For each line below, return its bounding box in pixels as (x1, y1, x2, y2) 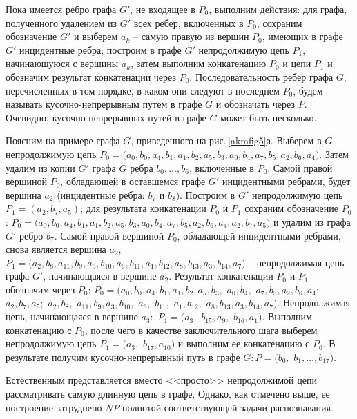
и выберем (73, 29, 118, 43)
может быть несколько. (220, 110, 317, 124)
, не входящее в (130, 2, 195, 16)
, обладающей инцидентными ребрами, (177, 228, 341, 242)
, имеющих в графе (262, 29, 343, 43)
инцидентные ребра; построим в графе (19, 42, 182, 57)
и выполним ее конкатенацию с (177, 336, 310, 351)
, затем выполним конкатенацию (131, 56, 267, 70)
